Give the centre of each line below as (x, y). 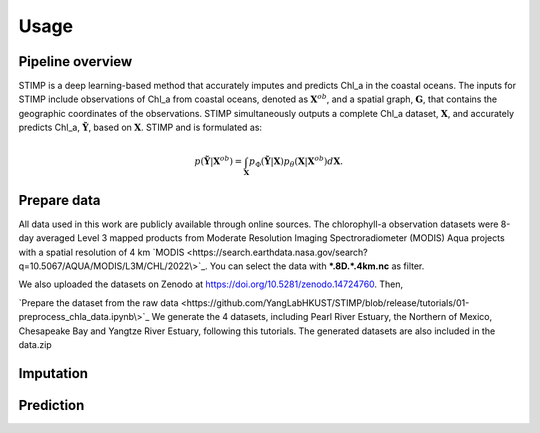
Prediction (51, 405)
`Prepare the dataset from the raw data (98, 302)
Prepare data (59, 200)
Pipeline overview (75, 61)
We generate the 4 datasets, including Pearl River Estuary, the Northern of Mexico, (322, 317)
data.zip (35, 344)
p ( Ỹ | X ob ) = (218, 160)
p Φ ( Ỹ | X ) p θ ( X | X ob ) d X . (296, 162)
